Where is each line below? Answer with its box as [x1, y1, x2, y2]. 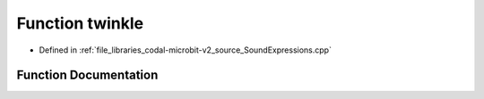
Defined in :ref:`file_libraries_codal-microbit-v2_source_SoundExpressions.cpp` [39, 45, 332, 55]
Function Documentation [16, 68, 159, 83]
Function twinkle [16, 13, 144, 33]
